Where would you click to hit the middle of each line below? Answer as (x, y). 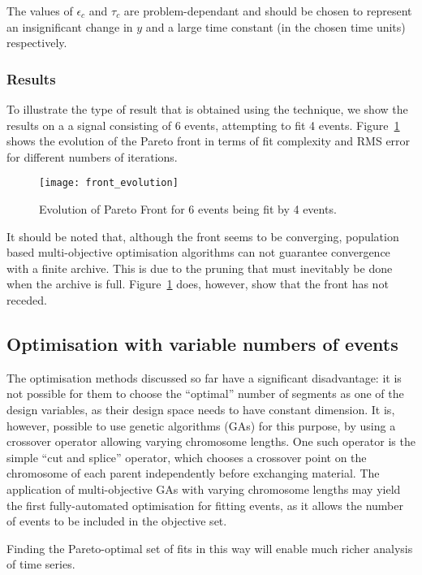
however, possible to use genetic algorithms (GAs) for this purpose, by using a (201, 425)
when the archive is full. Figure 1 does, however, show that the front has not (198, 284)
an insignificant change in (70, 26)
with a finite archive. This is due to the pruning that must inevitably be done (200, 268)
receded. (27, 300)
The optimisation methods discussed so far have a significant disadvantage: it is (204, 377)
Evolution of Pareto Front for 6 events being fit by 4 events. (188, 209)
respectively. (37, 43)
